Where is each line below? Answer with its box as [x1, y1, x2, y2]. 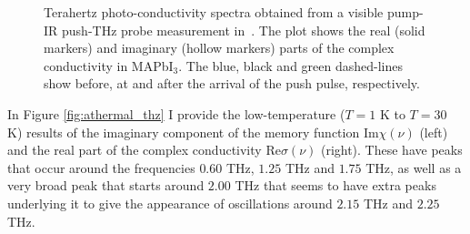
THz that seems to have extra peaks [235, 176, 436, 195]
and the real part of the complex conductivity [7, 140, 262, 159]
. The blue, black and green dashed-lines [178, 56, 403, 75]
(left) [419, 122, 448, 141]
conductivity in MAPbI [44, 56, 174, 75]
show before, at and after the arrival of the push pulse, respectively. [44, 74, 420, 93]
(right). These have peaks [320, 140, 463, 159]
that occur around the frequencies [7, 158, 195, 177]
